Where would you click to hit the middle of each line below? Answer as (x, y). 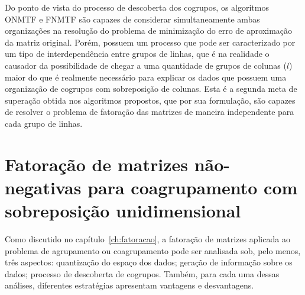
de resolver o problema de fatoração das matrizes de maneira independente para (150, 112)
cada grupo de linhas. (44, 123)
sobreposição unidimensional (123, 211)
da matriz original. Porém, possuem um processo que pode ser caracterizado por (150, 42)
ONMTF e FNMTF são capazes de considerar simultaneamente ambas (132, 19)
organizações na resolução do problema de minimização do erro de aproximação (149, 31)
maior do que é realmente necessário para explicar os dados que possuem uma (146, 77)
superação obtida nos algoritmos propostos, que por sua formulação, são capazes (150, 100)
